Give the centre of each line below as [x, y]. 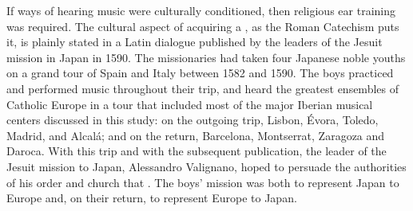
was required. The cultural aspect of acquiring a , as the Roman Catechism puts [203, 26]
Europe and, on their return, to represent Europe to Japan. [152, 198]
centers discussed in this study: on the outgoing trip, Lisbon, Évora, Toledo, [193, 120]
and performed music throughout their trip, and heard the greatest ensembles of [203, 88]
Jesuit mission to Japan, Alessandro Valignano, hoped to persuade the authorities [206, 166]
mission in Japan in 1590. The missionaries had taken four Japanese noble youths [206, 57]
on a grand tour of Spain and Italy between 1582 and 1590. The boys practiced [200, 73]
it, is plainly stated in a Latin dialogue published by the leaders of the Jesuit [195, 42]
